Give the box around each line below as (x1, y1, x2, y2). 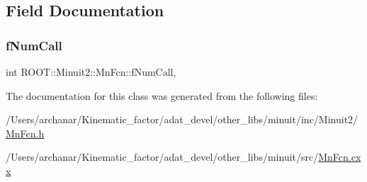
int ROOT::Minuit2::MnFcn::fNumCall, (6, 64, 176, 79)
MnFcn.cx (318, 149, 361, 164)
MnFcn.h (6, 125, 45, 140)
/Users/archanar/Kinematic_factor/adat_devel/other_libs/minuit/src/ (6, 149, 319, 164)
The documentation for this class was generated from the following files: (6, 88, 318, 103)
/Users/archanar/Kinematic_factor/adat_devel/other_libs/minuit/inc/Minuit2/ (6, 112, 358, 127)
